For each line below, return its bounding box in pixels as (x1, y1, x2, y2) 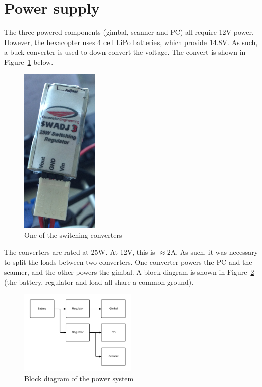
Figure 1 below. (4, 56, 54, 67)
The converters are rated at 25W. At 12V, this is (4, 246, 155, 257)
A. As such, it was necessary (170, 246, 258, 257)
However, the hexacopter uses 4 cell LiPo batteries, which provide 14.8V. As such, (4, 36, 258, 47)
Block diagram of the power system (24, 373, 134, 383)
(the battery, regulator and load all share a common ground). (4, 276, 194, 287)
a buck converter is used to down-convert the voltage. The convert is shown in (4, 47, 246, 57)
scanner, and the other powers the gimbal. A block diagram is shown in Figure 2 (4, 267, 254, 277)
